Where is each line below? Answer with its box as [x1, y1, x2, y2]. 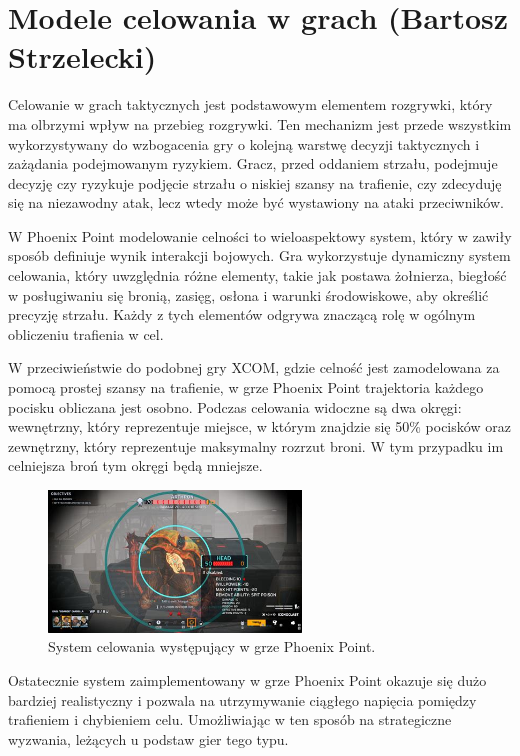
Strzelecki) [8, 36, 157, 77]
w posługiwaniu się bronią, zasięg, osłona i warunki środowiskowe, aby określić [8, 284, 489, 305]
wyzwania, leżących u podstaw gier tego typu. [8, 728, 289, 749]
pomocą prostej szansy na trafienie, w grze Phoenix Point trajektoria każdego [8, 377, 484, 398]
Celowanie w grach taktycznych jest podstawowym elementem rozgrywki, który [8, 94, 493, 115]
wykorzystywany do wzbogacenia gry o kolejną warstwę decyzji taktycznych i [8, 133, 480, 154]
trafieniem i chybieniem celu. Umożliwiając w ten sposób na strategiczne [8, 709, 452, 730]
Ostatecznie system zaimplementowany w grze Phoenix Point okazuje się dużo [8, 669, 487, 690]
